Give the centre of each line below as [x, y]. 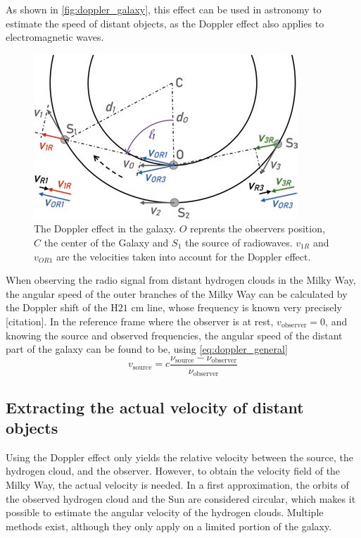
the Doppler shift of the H [62, 307]
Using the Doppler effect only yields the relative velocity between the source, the [179, 457]
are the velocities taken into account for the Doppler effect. [184, 256]
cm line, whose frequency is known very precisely [236, 307]
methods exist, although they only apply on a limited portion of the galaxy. [169, 526]
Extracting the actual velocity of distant [155, 407]
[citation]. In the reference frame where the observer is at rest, [140, 321]
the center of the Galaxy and [106, 242]
